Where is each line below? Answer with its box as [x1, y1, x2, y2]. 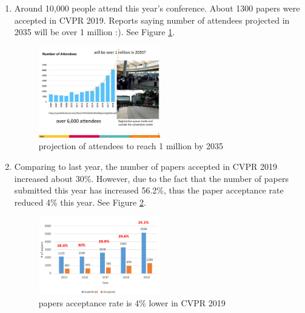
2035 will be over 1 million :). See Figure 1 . [14, 25, 175, 38]
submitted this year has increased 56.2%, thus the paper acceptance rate [14, 184, 284, 197]
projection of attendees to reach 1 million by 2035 [38, 140, 224, 152]
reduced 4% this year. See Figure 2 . [14, 195, 146, 208]
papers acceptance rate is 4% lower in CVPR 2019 [38, 297, 226, 309]
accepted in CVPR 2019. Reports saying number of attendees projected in [14, 13, 290, 26]
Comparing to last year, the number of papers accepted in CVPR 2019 [14, 160, 277, 173]
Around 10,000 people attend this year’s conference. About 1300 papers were [14, 2, 300, 14]
